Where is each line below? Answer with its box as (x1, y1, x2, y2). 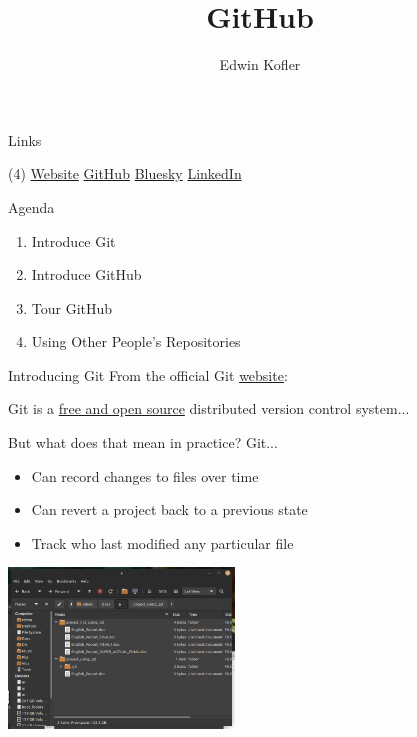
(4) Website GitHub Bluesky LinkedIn (8, 163, 242, 184)
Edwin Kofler (219, 54, 301, 75)
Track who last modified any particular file (31, 532, 294, 553)
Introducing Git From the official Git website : (8, 364, 288, 385)
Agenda (8, 196, 55, 217)
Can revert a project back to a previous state (31, 499, 308, 520)
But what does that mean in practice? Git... (8, 432, 278, 453)
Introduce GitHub (31, 264, 142, 285)
